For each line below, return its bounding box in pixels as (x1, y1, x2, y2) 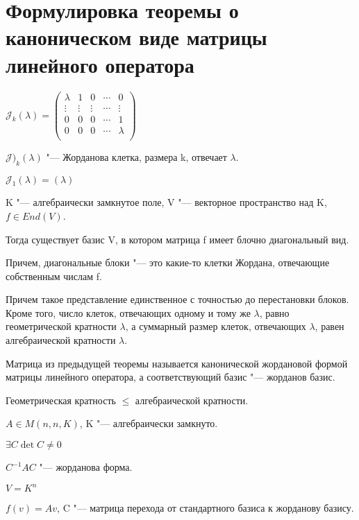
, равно (259, 305, 290, 320)
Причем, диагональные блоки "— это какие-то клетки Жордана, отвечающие (6, 255, 330, 270)
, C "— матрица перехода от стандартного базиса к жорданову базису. (57, 501, 354, 515)
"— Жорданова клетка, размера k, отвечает (46, 149, 227, 164)
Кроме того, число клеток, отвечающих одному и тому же (6, 305, 251, 320)
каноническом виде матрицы (6, 23, 267, 51)
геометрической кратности (6, 319, 117, 333)
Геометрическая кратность (6, 392, 116, 407)
